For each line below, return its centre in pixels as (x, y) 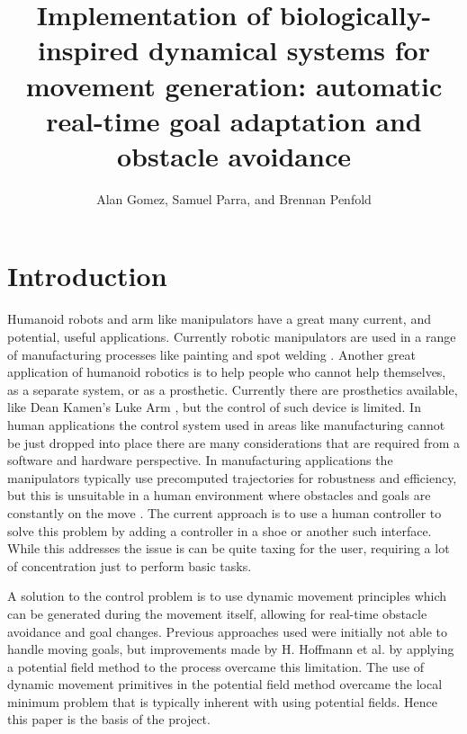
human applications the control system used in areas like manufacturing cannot (226, 424)
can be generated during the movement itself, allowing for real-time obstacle (217, 613)
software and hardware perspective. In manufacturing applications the (200, 460)
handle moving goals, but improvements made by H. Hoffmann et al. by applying (231, 649)
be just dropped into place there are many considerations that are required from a (234, 442)
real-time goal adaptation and (234, 120)
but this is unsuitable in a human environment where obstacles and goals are (219, 495)
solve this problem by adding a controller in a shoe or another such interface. (220, 530)
